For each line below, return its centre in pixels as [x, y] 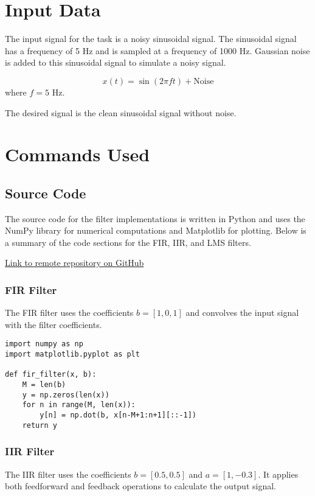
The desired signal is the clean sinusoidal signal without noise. [121, 112]
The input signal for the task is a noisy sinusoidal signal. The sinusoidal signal [151, 39]
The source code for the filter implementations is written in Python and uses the [155, 218]
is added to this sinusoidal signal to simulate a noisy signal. [116, 62]
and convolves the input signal [242, 313]
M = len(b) [44, 385]
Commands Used [78, 154]
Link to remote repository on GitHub [74, 263]
